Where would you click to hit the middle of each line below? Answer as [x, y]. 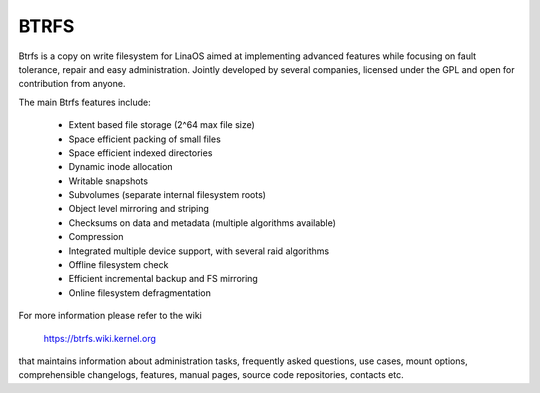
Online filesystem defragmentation [140, 292]
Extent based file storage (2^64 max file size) [161, 125]
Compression [96, 237]
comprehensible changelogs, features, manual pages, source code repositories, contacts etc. [211, 375]
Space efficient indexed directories [140, 152]
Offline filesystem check [118, 265]
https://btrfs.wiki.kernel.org [100, 338]
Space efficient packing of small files [145, 139]
